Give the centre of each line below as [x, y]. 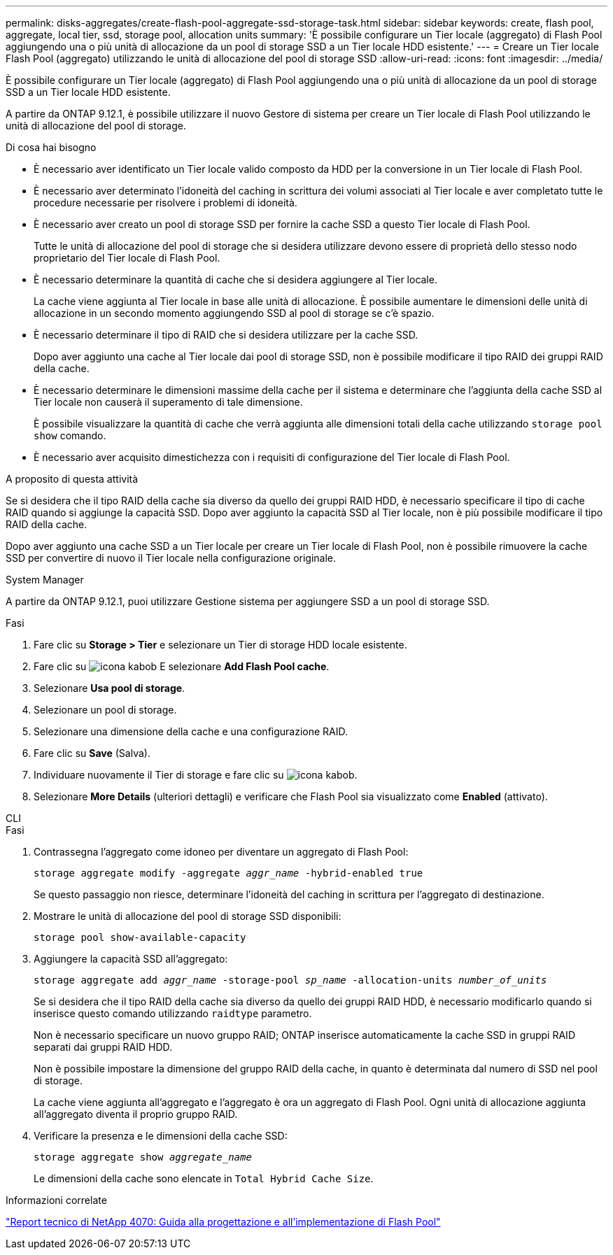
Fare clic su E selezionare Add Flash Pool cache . [182, 666]
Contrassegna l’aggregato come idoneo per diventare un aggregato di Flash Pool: [221, 852]
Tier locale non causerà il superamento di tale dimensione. [168, 402]
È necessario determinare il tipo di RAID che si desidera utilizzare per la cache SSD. [226, 335]
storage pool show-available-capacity [140, 937]
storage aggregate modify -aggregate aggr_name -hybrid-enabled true [228, 873]
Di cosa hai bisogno [51, 147]
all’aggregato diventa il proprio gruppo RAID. [136, 1114]
